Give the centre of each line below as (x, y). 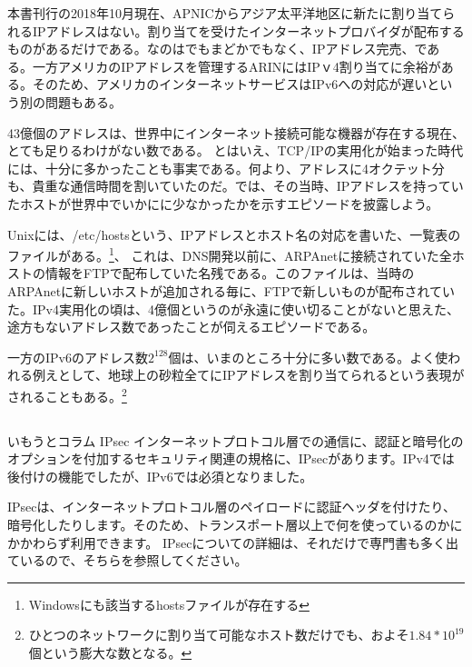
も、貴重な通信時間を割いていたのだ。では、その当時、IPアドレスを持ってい (236, 186)
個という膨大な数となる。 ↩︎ (110, 652)
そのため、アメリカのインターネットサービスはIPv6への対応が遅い (230, 84)
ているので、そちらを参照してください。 (128, 560)
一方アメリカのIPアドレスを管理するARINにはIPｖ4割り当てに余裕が (236, 66)
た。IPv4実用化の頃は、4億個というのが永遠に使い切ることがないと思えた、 (233, 309)
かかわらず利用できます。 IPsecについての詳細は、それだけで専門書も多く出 (233, 542)
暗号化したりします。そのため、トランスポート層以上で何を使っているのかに (235, 524)
